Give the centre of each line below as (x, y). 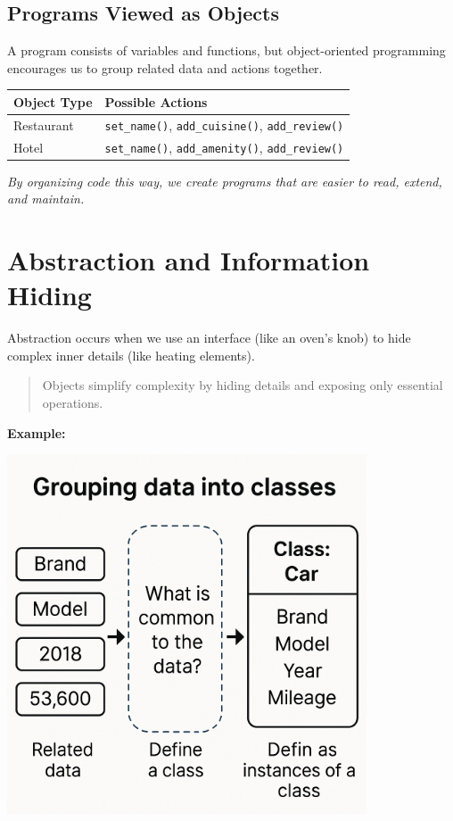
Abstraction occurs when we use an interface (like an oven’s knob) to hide (209, 338)
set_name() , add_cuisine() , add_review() (224, 124)
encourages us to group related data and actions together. (165, 67)
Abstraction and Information (189, 260)
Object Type (53, 101)
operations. (73, 403)
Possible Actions (156, 101)
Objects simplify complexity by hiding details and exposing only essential (243, 385)
